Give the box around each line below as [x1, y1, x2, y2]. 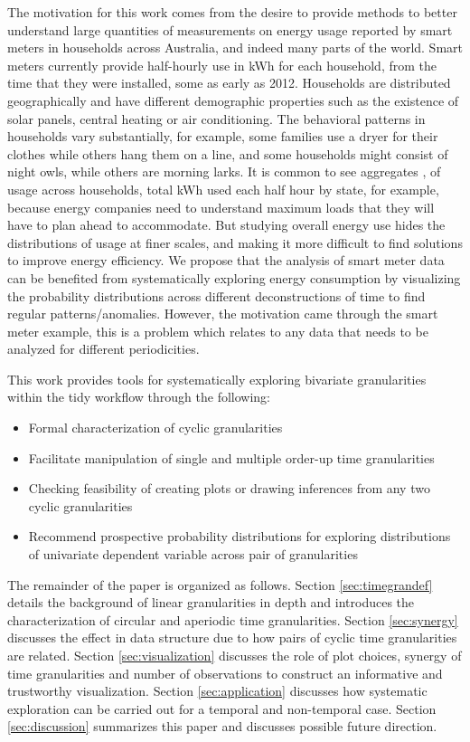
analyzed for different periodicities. [7, 339, 200, 358]
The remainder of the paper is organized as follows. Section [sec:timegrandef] [7, 575, 433, 594]
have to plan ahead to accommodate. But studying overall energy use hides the [7, 215, 446, 234]
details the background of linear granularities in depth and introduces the [7, 593, 415, 612]
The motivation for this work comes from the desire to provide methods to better [7, 3, 457, 21]
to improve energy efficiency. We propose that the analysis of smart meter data [7, 251, 445, 270]
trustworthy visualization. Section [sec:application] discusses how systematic [7, 681, 428, 700]
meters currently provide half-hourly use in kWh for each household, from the [7, 55, 437, 74]
